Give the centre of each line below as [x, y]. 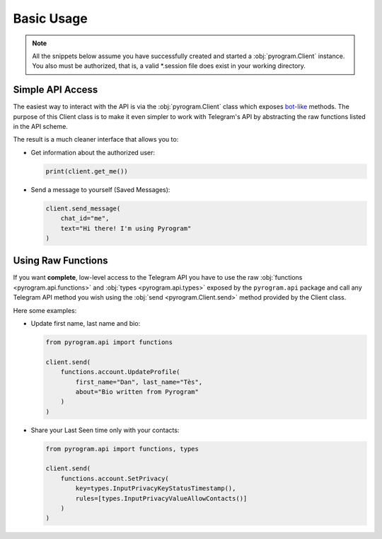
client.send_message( [83, 208]
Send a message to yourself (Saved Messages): [100, 189]
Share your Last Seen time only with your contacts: [105, 430]
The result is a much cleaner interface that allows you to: [96, 140]
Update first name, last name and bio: [86, 323]
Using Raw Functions [61, 261]
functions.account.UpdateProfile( [120, 372]
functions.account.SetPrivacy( [115, 478]
